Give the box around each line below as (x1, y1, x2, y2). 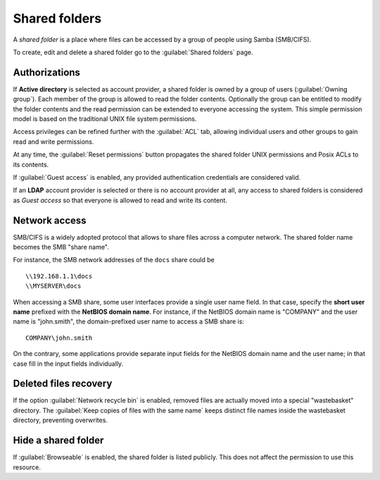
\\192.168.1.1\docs (25, 272, 93, 280)
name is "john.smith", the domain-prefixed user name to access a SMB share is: (13, 317, 244, 326)
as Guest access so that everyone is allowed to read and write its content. (13, 196, 228, 204)
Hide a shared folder (13, 434, 104, 447)
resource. (13, 462, 42, 472)
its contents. (13, 160, 49, 168)
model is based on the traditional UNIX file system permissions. (13, 115, 197, 123)
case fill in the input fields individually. (13, 359, 124, 368)
